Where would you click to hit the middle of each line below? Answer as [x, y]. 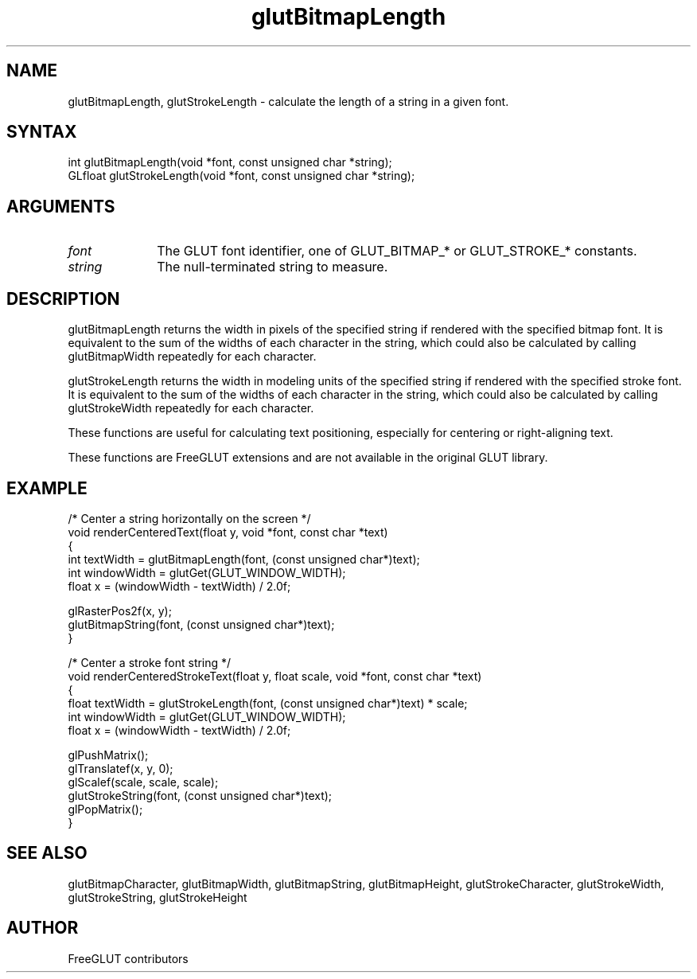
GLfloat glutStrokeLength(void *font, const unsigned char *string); [241, 176]
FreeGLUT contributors [128, 958]
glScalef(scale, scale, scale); [143, 782]
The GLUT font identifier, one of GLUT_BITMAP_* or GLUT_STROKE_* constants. [397, 251]
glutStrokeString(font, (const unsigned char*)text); [200, 795]
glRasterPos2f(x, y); [120, 610]
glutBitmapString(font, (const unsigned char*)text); [201, 624]
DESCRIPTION [63, 298]
